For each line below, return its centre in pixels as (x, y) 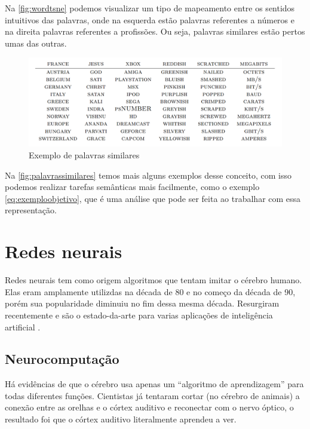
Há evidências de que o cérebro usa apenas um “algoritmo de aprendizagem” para (154, 384)
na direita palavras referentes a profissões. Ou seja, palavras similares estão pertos (155, 31)
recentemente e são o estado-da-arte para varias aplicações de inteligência (139, 315)
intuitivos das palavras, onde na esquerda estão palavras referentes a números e (150, 19)
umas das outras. (36, 43)
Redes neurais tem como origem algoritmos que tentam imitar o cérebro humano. (154, 280)
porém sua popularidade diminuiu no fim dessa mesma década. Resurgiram (142, 303)
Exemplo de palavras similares (84, 155)
